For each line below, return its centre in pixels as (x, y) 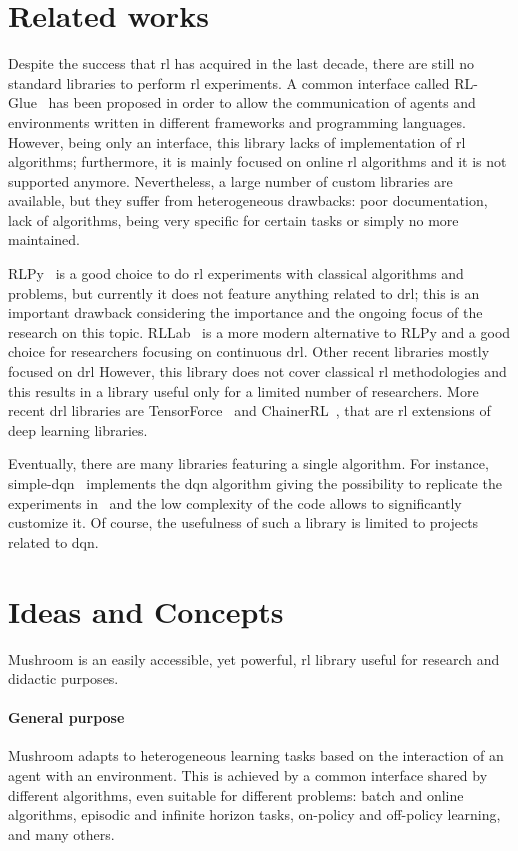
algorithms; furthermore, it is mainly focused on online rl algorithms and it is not (257, 161)
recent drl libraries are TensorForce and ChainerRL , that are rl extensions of (249, 410)
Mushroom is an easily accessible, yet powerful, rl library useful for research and (254, 658)
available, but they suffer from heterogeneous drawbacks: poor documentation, (248, 200)
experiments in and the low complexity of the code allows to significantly (235, 502)
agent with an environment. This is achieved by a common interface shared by (248, 775)
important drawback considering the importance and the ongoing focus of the (245, 312)
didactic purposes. (63, 678)
